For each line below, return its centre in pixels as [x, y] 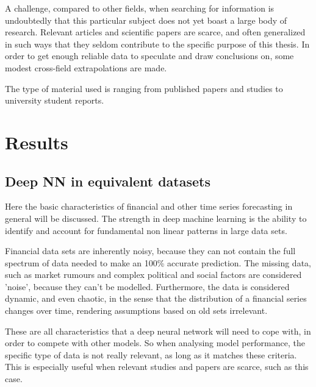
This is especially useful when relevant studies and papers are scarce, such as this [157, 367]
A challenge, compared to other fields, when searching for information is [140, 8]
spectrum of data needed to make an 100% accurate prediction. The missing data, [158, 262]
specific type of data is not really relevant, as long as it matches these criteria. [151, 354]
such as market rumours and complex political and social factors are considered [153, 275]
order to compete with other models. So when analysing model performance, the [155, 343]
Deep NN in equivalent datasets [108, 181]
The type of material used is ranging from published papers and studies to [144, 88]
